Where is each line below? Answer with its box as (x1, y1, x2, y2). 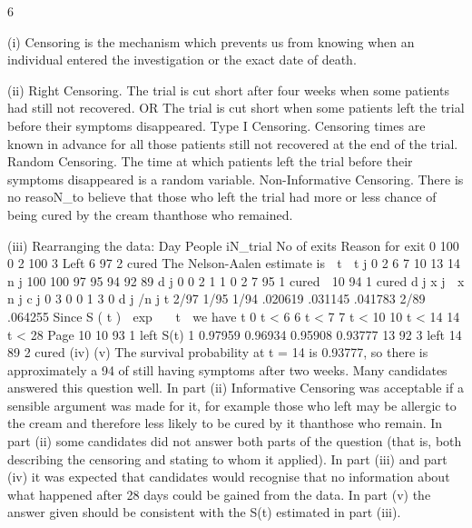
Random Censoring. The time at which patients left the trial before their (7, 152, 413, 171)
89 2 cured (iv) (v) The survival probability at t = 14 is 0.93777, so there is (7, 343, 428, 362)
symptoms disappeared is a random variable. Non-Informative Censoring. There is (7, 169, 464, 188)
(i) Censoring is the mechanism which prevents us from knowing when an (7, 32, 415, 51)
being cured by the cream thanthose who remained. (7, 204, 293, 224)
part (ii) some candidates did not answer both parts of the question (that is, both (7, 432, 462, 451)
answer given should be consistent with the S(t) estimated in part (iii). (7, 503, 401, 522)
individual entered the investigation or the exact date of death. (7, 50, 357, 69)
